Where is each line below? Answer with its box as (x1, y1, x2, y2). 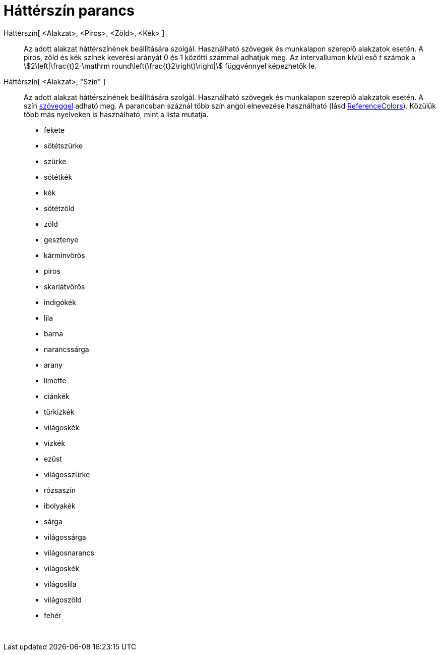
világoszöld (44, 595, 82, 604)
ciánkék (44, 391, 70, 400)
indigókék (44, 297, 76, 307)
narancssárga (44, 344, 89, 354)
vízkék (44, 438, 66, 447)
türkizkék (44, 407, 75, 416)
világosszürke (44, 470, 90, 479)
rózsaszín (44, 485, 76, 494)
